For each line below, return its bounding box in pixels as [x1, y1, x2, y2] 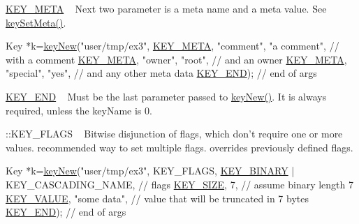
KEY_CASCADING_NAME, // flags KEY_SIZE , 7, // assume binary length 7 [6, 177, 354, 191]
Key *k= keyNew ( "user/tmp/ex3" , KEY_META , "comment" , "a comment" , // [6, 38, 339, 53]
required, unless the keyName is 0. [6, 103, 152, 117]
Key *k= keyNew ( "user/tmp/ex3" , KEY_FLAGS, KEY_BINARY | [6, 163, 295, 178]
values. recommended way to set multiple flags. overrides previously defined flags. [6, 140, 353, 154]
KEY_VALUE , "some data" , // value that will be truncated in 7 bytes [6, 191, 309, 205]
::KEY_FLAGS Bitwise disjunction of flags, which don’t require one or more [6, 126, 343, 141]
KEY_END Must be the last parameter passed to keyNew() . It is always [6, 89, 327, 103]
